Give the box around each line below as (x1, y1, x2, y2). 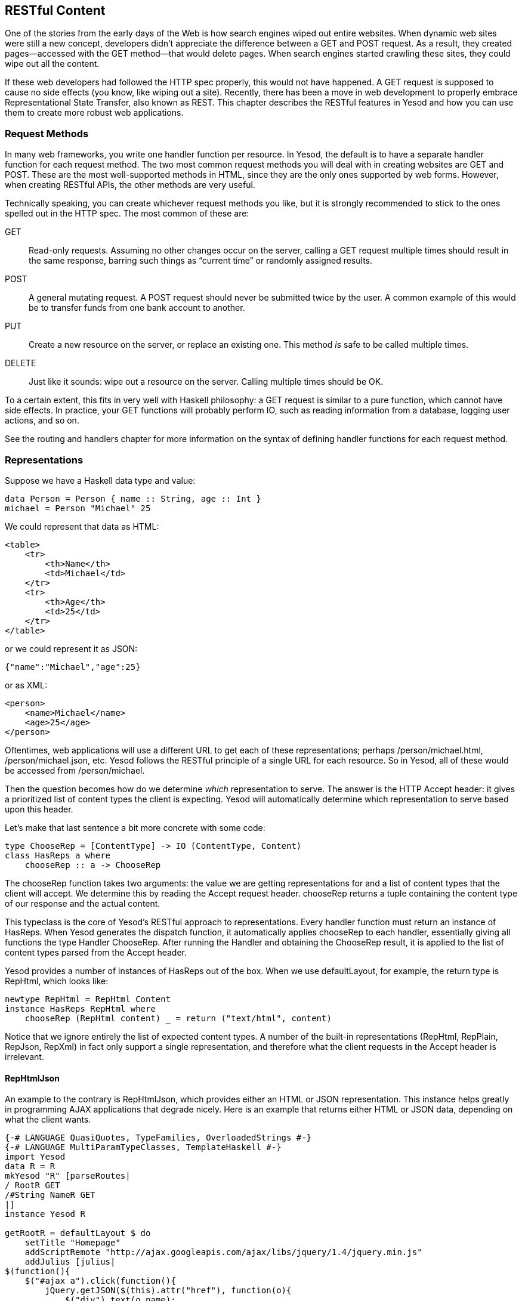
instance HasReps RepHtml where (5, 1003, 156, 1013)
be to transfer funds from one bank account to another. (29, 302, 245, 313)
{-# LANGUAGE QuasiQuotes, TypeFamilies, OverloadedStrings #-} (5, 1133, 312, 1143)
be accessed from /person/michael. (5, 765, 145, 775)
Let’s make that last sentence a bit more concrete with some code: (5, 822, 265, 833)
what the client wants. (5, 1114, 91, 1125)
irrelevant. (5, 1051, 44, 1062)
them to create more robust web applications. (5, 107, 184, 118)
